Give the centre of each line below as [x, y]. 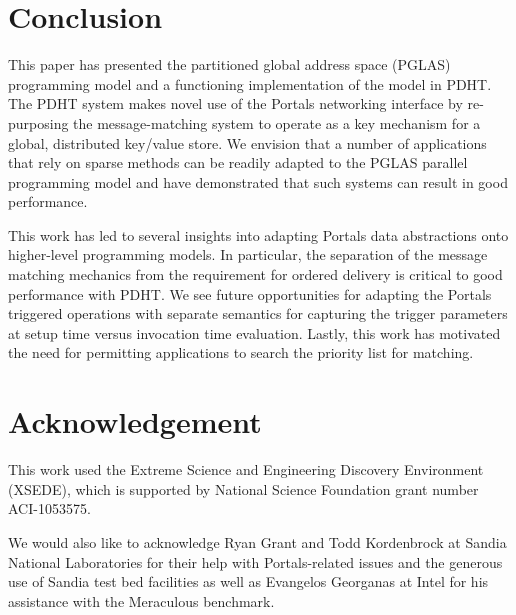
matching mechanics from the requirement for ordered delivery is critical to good [255, 274]
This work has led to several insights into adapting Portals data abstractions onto [258, 234]
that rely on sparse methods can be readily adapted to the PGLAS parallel [238, 162]
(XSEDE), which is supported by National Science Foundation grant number [243, 488]
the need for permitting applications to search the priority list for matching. [241, 352]
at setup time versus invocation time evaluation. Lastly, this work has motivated [254, 332]
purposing [38, 122]
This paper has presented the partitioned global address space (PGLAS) [229, 64]
